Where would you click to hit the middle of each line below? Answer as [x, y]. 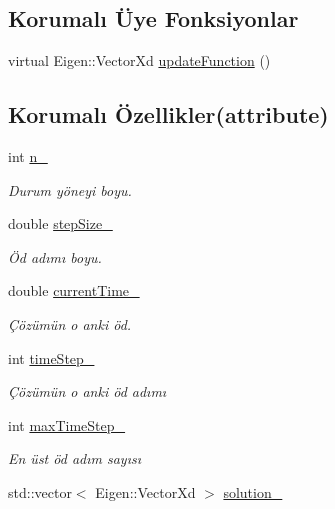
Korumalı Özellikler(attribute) [168, 114]
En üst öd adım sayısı [74, 458]
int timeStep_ [51, 357]
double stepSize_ [60, 223]
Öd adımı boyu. [55, 256]
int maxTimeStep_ [67, 424]
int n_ [28, 156]
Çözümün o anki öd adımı [87, 391]
